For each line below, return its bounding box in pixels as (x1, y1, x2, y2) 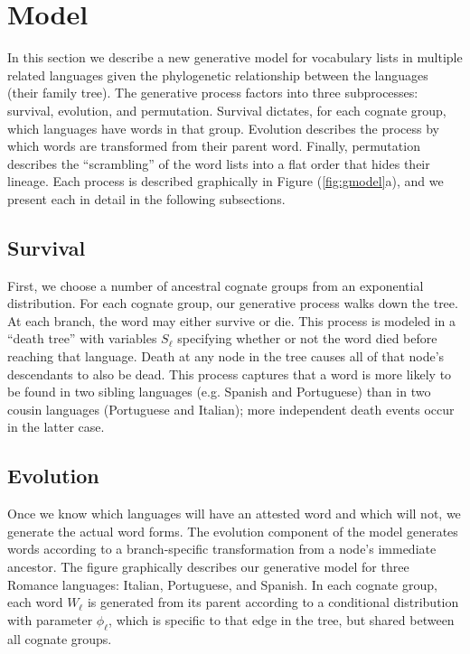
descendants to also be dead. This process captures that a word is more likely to (7, 364, 452, 383)
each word (7, 593, 63, 612)
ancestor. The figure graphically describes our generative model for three (7, 557, 409, 575)
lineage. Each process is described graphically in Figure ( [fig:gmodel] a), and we (7, 172, 444, 191)
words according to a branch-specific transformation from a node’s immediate (7, 539, 437, 558)
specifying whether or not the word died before (177, 329, 437, 348)
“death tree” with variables (7, 329, 157, 348)
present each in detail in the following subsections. (7, 189, 286, 208)
